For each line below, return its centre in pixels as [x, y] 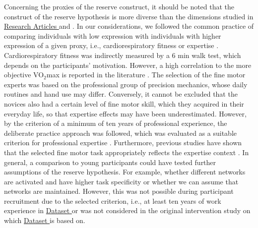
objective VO [24, 75]
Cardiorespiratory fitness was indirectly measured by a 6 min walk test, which [123, 55]
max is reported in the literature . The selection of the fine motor [146, 75]
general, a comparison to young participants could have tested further [110, 162]
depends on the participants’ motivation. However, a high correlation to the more [128, 65]
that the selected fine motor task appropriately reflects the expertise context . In [127, 152]
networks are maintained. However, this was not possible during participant [119, 191]
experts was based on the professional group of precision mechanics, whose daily [126, 84]
